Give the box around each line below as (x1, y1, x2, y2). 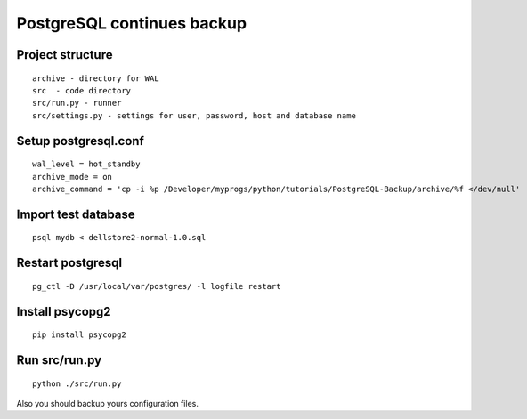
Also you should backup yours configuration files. (16, 398, 199, 408)
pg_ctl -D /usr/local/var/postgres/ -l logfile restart (32, 281, 281, 291)
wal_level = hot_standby (32, 159, 141, 169)
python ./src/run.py (32, 378, 122, 389)
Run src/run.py (16, 352, 102, 367)
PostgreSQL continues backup (16, 13, 247, 33)
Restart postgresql (16, 255, 123, 270)
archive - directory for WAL (32, 73, 159, 84)
